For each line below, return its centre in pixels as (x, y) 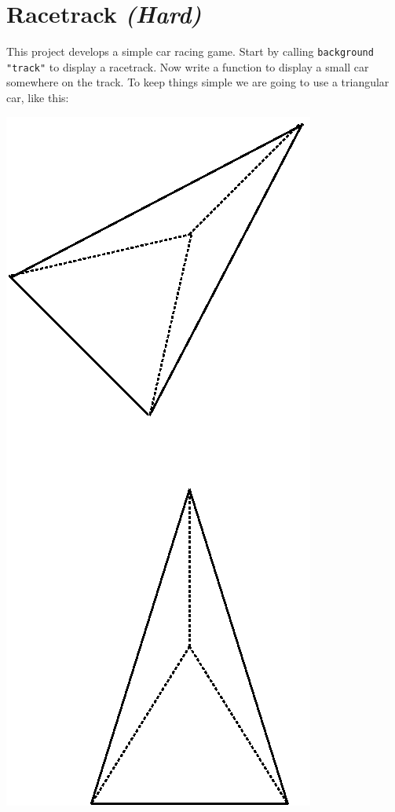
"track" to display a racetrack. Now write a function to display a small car (188, 66)
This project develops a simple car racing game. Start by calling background (190, 51)
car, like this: (38, 98)
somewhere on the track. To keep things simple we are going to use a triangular (198, 82)
